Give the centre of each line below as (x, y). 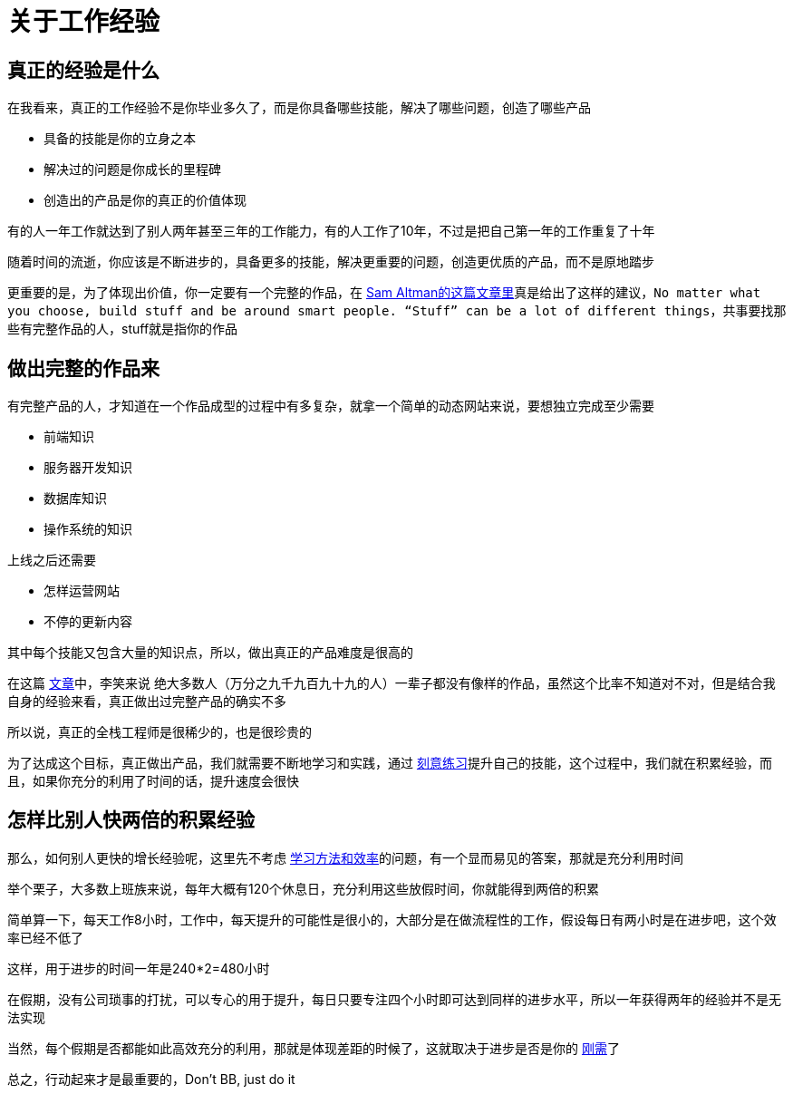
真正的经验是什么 (83, 70)
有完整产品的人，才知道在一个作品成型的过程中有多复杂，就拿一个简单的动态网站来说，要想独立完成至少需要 (331, 406)
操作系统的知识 (88, 529)
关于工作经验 (84, 22)
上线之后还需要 (52, 560)
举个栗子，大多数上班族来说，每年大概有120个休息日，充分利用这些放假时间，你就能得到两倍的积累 (304, 888)
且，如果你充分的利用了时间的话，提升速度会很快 (153, 781)
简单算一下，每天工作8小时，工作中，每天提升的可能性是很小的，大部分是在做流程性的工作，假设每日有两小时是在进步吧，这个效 (392, 919)
